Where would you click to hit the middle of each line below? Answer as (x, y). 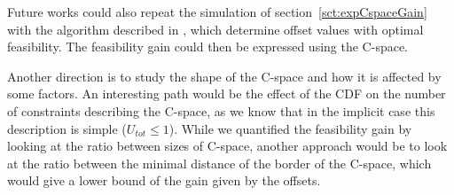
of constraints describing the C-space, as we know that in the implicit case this (221, 110)
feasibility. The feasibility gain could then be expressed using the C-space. (208, 47)
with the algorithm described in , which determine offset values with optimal (215, 29)
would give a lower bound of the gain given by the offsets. (164, 180)
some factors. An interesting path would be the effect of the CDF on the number (227, 94)
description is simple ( (67, 128)
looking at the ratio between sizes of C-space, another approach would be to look (227, 146)
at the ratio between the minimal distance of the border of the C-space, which (219, 163)
